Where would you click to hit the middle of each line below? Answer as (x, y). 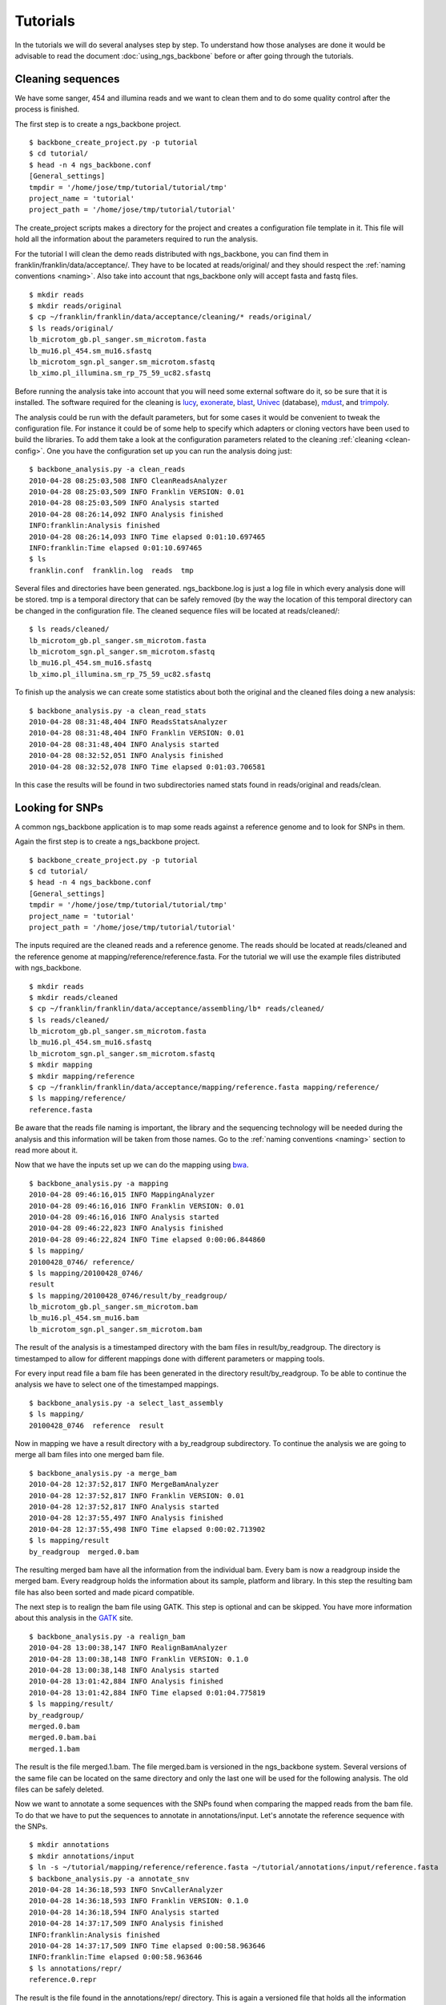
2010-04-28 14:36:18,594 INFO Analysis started (124, 1912)
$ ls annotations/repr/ (76, 1968)
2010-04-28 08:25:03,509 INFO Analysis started (124, 503)
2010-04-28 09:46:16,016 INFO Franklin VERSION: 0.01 (137, 1206)
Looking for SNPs (59, 807)
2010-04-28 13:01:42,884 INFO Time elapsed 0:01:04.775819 (147, 1693)
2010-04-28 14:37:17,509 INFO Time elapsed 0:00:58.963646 (147, 1946)
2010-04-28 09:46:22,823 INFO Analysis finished (126, 1228)
